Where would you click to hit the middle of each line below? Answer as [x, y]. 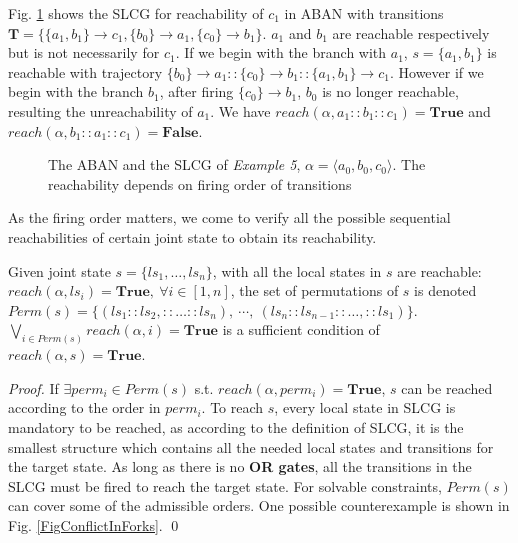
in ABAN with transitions [364, 13]
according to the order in [84, 407]
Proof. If [33, 387]
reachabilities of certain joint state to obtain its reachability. [192, 236]
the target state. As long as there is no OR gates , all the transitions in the [240, 466]
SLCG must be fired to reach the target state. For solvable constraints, [225, 485]
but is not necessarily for [84, 52]
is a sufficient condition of [301, 329]
